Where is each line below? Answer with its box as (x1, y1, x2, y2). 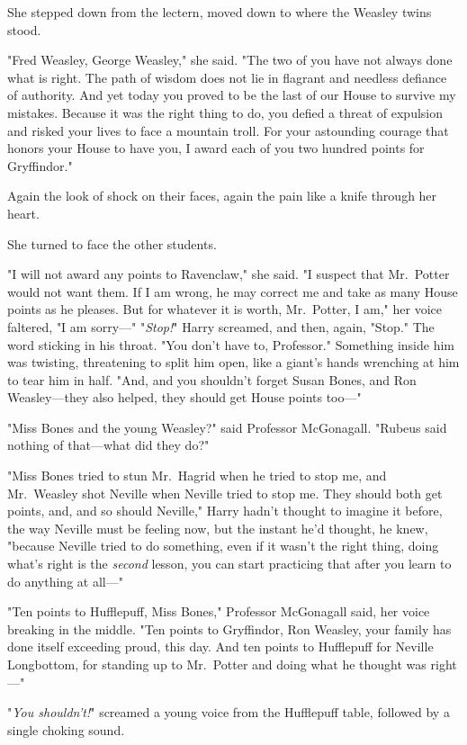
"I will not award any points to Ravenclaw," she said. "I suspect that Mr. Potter (7, 265, 450, 283)
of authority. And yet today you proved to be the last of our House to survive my (7, 85, 456, 104)
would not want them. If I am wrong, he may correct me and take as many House (7, 282, 458, 301)
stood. (7, 20, 41, 39)
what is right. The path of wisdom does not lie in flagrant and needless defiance (7, 67, 447, 86)
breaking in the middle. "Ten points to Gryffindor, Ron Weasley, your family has (7, 619, 452, 638)
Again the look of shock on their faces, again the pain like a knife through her (7, 186, 437, 205)
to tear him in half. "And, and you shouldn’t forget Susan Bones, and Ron (7, 370, 417, 389)
